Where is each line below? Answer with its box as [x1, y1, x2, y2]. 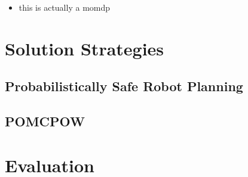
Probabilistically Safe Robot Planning [5, 77, 243, 95]
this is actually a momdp [19, 1, 111, 13]
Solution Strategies [5, 36, 164, 60]
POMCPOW [5, 112, 85, 131]
